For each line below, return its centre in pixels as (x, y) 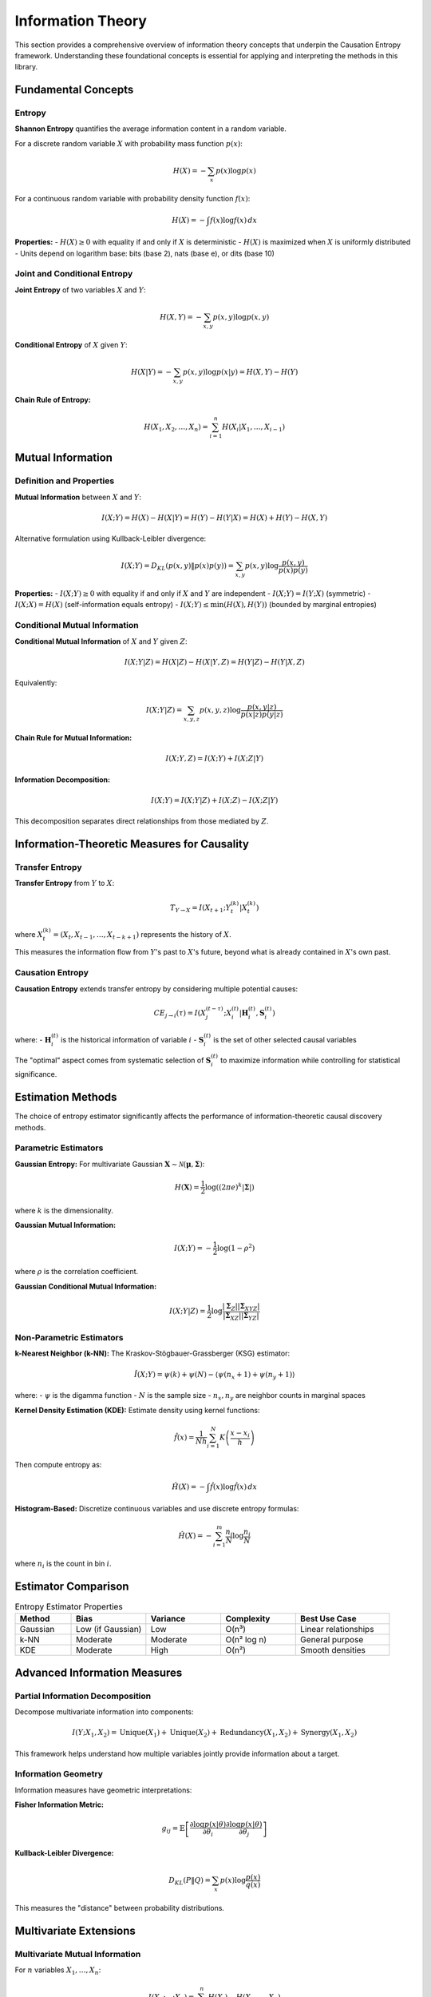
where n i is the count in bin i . (63, 1564)
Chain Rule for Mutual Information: (73, 738)
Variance (168, 1619)
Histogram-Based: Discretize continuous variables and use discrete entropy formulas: (157, 1508)
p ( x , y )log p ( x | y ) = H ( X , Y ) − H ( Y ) (240, 372)
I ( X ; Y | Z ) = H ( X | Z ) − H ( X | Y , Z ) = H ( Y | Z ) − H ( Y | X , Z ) (214, 662)
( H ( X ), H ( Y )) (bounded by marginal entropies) (300, 605)
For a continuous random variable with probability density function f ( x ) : (132, 198)
